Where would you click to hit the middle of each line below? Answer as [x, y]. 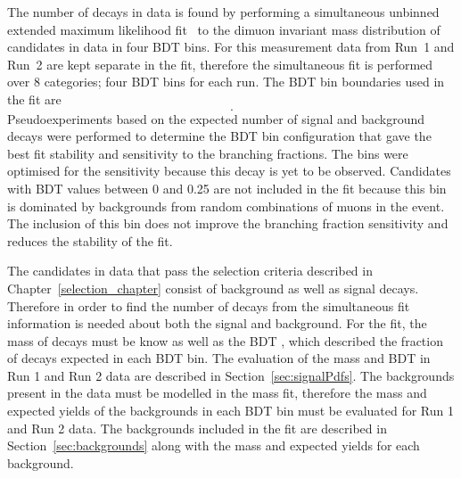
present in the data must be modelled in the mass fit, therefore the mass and [217, 393]
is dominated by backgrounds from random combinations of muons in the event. [226, 206]
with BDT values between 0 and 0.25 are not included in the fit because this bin [227, 188]
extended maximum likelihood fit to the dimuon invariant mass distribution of [224, 29]
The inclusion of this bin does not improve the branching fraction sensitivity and [228, 223]
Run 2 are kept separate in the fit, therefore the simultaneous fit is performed [220, 64]
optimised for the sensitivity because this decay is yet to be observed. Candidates [229, 171]
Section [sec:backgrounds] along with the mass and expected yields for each [214, 445]
